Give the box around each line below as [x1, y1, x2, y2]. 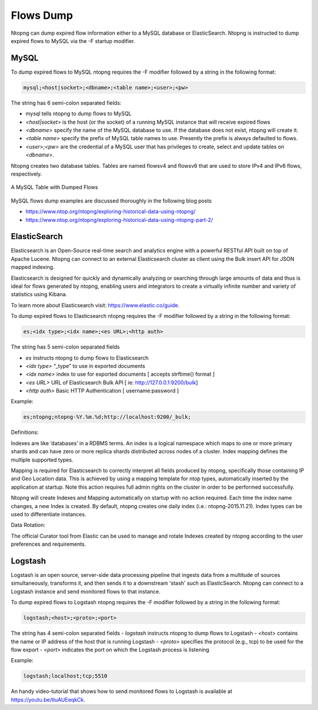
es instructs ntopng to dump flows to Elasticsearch [25, 354, 149, 361]
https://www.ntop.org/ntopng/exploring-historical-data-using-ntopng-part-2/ [25, 216, 213, 223]
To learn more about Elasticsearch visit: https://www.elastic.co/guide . [11, 301, 180, 308]
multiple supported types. [11, 456, 74, 463]
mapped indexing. [11, 264, 55, 271]
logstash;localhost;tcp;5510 [23, 673, 108, 679]
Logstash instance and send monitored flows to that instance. [11, 588, 161, 595]
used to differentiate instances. [11, 510, 87, 517]
